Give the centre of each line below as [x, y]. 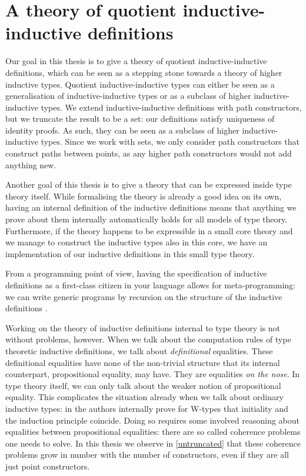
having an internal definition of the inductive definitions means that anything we [151, 207]
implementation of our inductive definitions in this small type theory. [130, 253]
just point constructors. [48, 466]
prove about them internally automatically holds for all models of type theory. [147, 219]
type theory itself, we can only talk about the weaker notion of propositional [143, 385]
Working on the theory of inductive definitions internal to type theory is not [143, 327]
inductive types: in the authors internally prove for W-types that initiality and [147, 408]
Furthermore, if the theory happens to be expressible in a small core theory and [149, 230]
